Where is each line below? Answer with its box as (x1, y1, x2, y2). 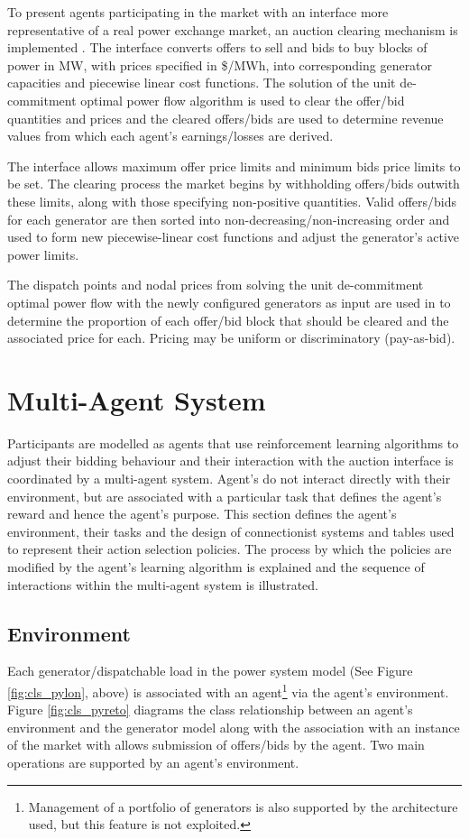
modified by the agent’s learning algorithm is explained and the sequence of (7, 557, 425, 576)
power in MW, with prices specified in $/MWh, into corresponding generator (7, 55, 433, 74)
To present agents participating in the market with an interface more (7, 3, 389, 21)
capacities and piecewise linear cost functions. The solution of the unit (7, 73, 396, 92)
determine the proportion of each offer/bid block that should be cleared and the (7, 310, 449, 329)
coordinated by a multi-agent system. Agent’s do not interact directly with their (7, 469, 451, 487)
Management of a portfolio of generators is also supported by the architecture (28, 797, 458, 816)
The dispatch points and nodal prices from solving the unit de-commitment (7, 275, 424, 294)
